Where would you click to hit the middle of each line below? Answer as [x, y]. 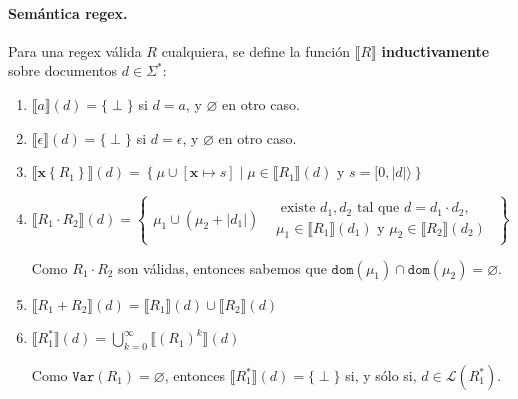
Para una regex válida [75, 50]
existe [298, 208]
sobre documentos [63, 70]
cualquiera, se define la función [256, 50]
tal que [378, 208]
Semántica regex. [68, 12]
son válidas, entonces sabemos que [222, 267]
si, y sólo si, [381, 375]
